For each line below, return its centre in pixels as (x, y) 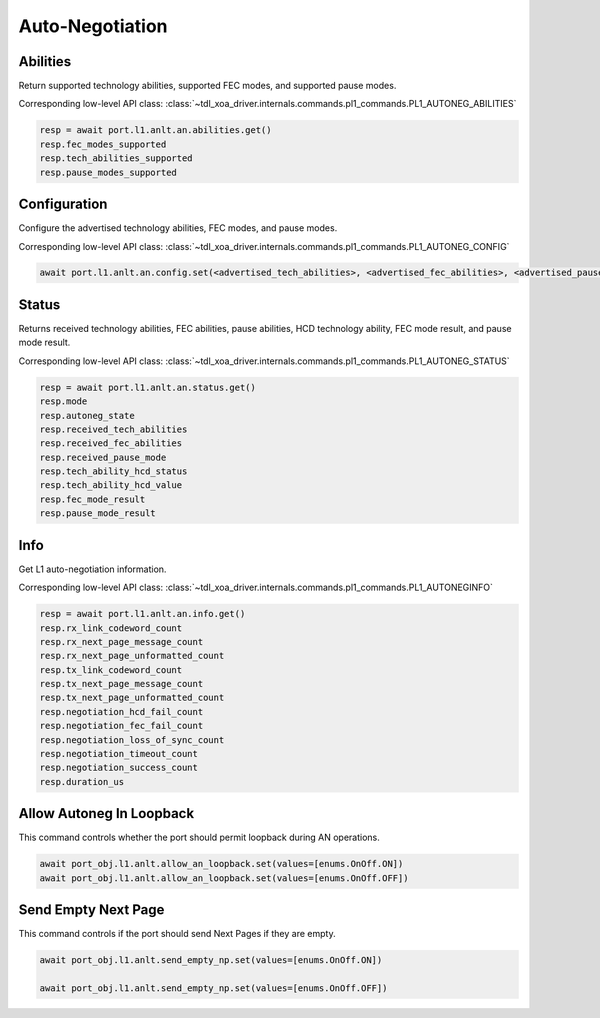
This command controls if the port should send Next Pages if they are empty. (177, 934)
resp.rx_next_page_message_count (121, 641)
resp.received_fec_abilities (111, 443)
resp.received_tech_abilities (113, 429)
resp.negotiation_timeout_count (119, 754)
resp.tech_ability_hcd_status (113, 471)
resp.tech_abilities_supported (116, 158)
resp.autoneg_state (87, 415)
